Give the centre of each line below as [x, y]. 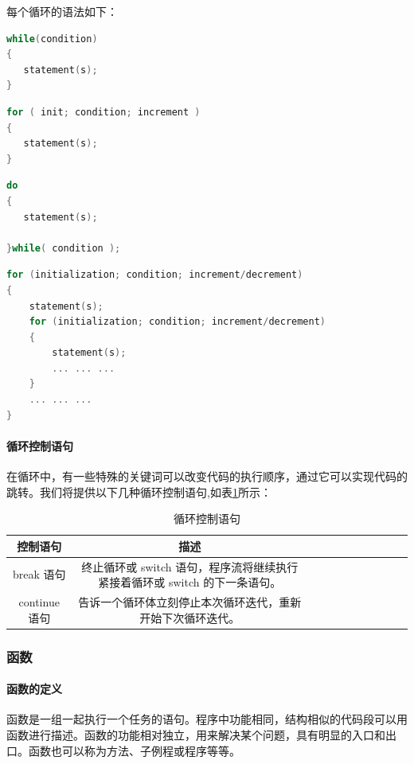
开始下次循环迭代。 [190, 617]
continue [39, 602]
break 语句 [39, 574]
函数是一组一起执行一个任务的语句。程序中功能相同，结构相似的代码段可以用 [207, 719]
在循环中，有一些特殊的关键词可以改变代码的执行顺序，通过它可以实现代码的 [207, 476]
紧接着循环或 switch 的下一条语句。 [190, 582]
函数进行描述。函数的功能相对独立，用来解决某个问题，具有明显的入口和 [196, 735]
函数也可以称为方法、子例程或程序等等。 [134, 750]
